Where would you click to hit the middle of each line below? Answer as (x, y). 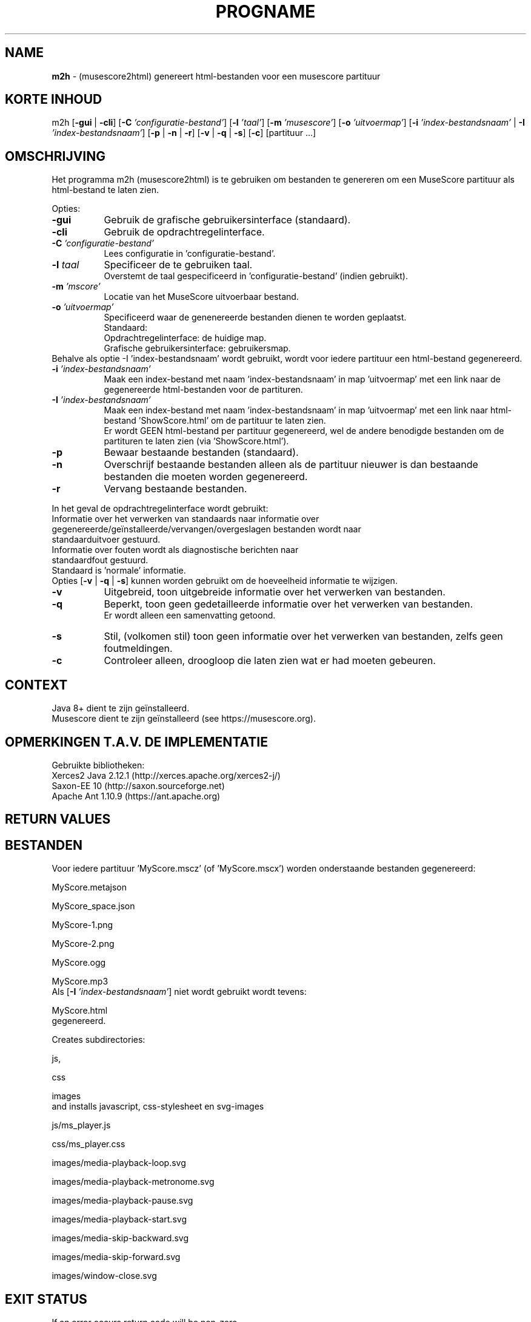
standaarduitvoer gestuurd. (106, 540)
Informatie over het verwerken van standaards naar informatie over (185, 519)
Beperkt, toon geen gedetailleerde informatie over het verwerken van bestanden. (289, 604)
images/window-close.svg (104, 1276)
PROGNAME (265, 12)
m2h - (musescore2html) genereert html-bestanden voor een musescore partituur (216, 76)
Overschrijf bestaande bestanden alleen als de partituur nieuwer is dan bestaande (291, 465)
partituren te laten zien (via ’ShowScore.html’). (196, 441)
